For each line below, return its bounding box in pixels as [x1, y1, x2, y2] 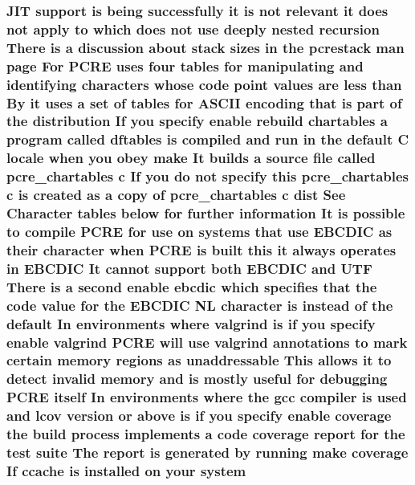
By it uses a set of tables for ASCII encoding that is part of [6, 92, 402, 112]
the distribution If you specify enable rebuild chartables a [6, 111, 388, 131]
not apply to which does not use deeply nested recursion [6, 18, 380, 39]
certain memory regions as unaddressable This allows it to [6, 350, 392, 370]
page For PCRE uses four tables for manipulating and [6, 55, 364, 75]
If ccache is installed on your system [6, 460, 246, 480]
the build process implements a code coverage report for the [6, 424, 405, 444]
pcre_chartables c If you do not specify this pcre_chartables [6, 166, 409, 186]
